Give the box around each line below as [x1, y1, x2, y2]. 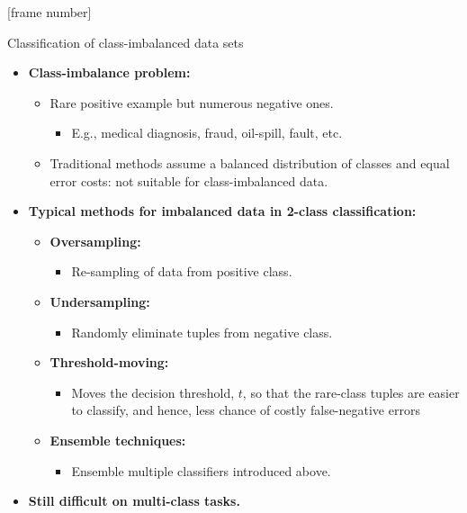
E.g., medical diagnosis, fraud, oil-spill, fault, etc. [71, 123, 343, 142]
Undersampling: [49, 292, 150, 310]
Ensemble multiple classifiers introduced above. [71, 461, 331, 480]
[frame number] [7, 3, 92, 21]
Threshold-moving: [49, 353, 169, 372]
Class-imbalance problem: [28, 63, 191, 82]
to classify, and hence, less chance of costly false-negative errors [71, 400, 420, 419]
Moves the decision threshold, [71, 382, 235, 401]
